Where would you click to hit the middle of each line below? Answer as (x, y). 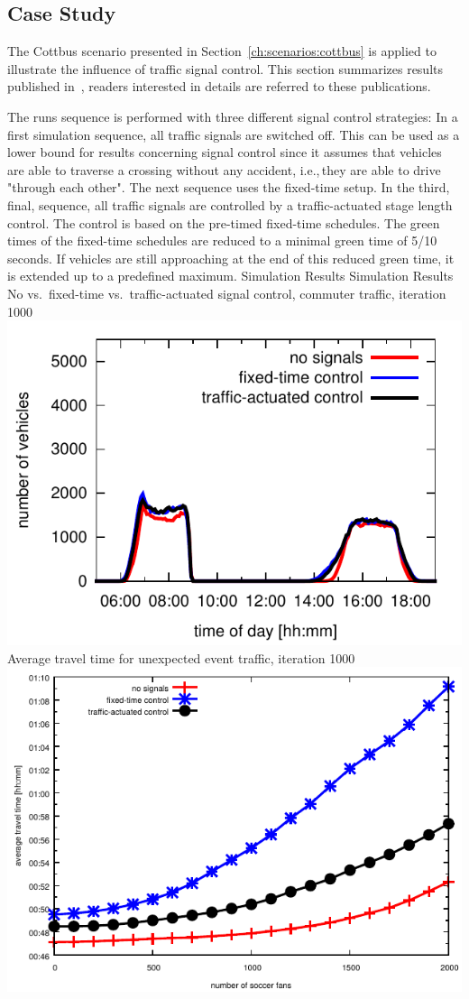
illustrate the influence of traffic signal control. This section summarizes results (225, 68)
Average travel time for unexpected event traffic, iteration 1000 (181, 657)
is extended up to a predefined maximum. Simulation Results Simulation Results (230, 276)
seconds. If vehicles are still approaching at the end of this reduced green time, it (231, 258)
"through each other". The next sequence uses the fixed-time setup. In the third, (229, 187)
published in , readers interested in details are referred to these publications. (219, 86)
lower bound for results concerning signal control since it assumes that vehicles (225, 152)
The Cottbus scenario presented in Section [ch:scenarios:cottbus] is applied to (222, 51)
